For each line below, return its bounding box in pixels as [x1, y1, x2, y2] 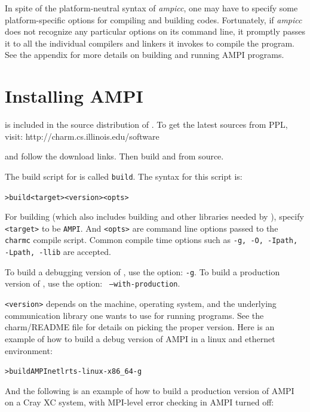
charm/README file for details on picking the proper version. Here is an [5, 321, 275, 333]
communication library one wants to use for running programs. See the [5, 309, 264, 321]
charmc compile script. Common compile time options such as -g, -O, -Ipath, [5, 233, 298, 246]
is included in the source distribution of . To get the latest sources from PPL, [5, 118, 288, 131]
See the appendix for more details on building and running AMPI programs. [5, 48, 284, 61]
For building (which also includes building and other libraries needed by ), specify [5, 210, 304, 223]
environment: [5, 344, 53, 356]
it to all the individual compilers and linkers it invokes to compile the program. [5, 36, 294, 49]
